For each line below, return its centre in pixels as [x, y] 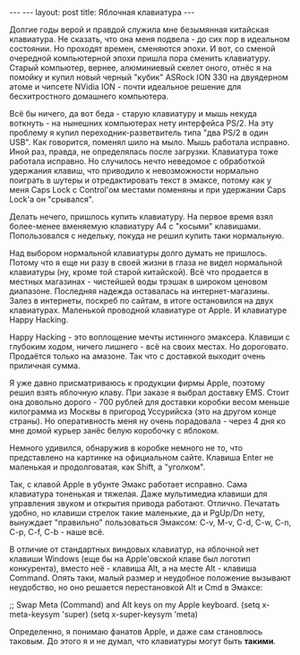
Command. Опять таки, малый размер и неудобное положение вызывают [150, 578]
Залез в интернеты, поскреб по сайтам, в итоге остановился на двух [141, 301]
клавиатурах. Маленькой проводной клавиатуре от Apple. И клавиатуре [148, 310]
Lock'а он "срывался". [51, 199]
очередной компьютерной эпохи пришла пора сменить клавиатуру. [140, 58]
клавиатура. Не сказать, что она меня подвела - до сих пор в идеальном [150, 39]
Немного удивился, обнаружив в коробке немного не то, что [126, 448]
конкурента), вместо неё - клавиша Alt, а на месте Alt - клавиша [133, 568]
